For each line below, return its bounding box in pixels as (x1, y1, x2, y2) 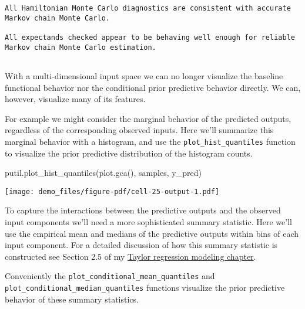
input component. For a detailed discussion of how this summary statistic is (5, 239, 278, 251)
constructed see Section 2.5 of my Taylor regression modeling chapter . (5, 250, 256, 262)
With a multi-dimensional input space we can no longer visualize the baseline (5, 69, 283, 82)
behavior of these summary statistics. (5, 293, 139, 305)
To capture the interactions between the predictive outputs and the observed (5, 204, 281, 216)
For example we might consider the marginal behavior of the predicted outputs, (5, 112, 291, 124)
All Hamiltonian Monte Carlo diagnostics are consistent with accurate (5, 4, 291, 12)
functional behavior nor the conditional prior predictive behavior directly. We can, (5, 81, 301, 93)
